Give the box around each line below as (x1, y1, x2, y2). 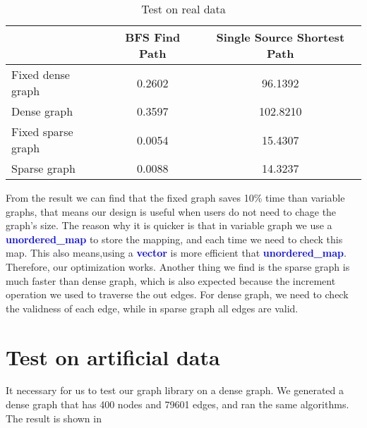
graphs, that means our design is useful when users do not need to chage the (6, 204, 337, 219)
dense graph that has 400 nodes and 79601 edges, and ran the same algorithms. (6, 397, 349, 412)
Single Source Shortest (216, 29, 345, 45)
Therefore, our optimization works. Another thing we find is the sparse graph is (6, 259, 350, 274)
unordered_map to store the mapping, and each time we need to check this (6, 231, 343, 246)
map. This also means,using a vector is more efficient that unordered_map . (6, 245, 347, 260)
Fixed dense (11, 66, 70, 82)
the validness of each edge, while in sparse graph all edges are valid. (6, 300, 299, 315)
